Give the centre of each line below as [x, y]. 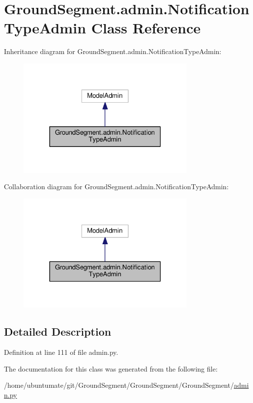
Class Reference [146, 28]
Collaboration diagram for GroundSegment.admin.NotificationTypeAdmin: [116, 187]
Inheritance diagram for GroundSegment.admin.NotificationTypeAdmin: [113, 51]
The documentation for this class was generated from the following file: [111, 368]
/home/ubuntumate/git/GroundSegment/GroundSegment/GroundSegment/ [119, 385]
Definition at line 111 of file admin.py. [61, 352]
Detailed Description [58, 331]
